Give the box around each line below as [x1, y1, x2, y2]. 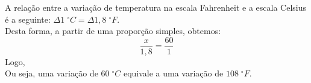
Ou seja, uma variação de [5, 67, 98, 79]
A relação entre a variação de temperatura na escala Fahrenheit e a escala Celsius [5, 1, 306, 13]
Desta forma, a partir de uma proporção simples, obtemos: [5, 24, 221, 37]
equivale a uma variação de [123, 67, 224, 79]
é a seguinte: [5, 13, 51, 25]
